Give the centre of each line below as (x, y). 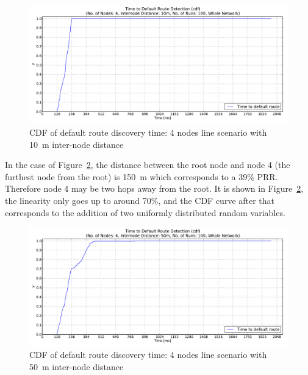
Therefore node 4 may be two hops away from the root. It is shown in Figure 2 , (154, 188)
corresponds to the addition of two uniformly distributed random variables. (145, 212)
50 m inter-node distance (77, 366)
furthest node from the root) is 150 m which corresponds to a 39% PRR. (141, 176)
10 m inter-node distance (77, 144)
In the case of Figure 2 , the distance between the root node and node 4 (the (148, 165)
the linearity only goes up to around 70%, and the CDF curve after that (140, 200)
